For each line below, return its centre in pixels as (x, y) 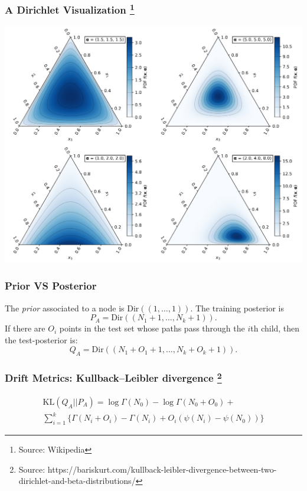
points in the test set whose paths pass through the (152, 328)
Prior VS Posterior (51, 286)
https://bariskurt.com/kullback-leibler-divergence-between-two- (162, 469)
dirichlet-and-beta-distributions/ (77, 481)
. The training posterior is (237, 308)
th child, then (275, 328)
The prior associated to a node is (65, 308)
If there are (25, 328)
